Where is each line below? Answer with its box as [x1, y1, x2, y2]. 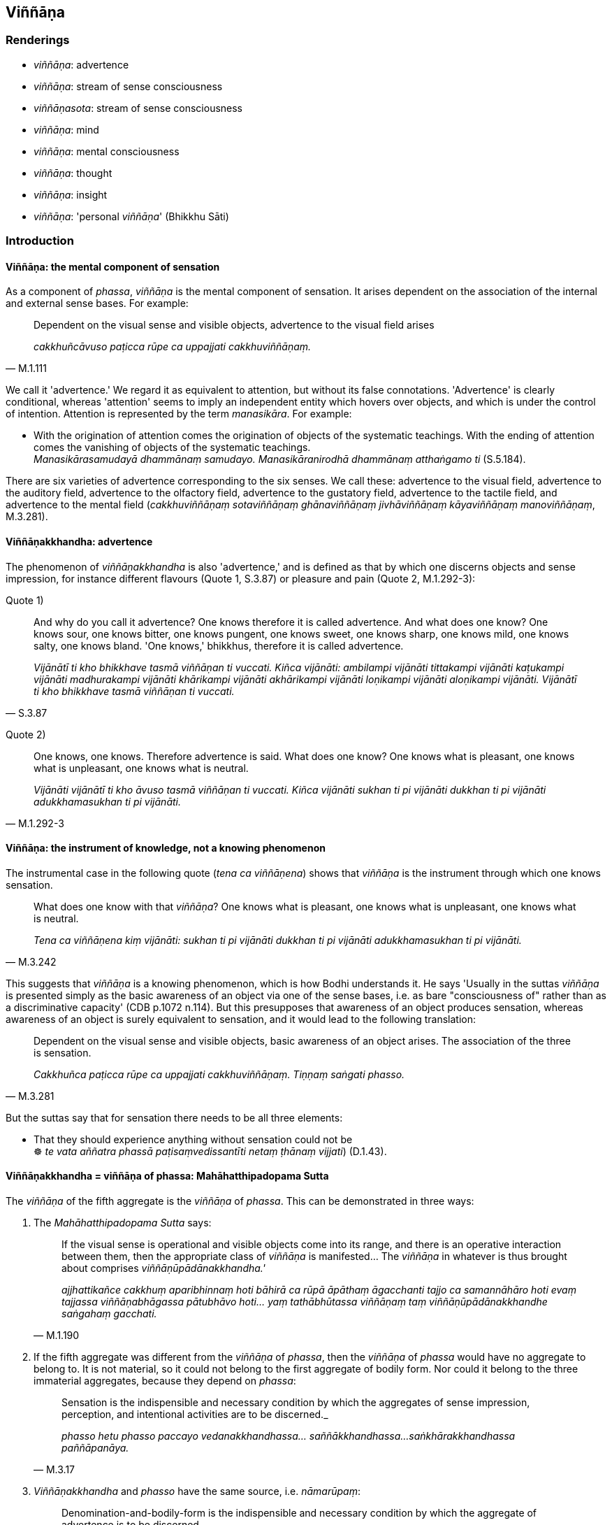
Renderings [6, 33, 70, 48]
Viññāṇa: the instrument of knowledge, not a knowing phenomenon [6, 842, 326, 854]
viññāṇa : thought [34, 166, 112, 179]
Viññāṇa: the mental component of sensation [6, 260, 220, 273]
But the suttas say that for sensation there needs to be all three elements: [6, 1111, 343, 1124]
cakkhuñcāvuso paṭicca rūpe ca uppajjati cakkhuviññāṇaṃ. [34, 341, 312, 353]
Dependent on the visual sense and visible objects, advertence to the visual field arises [34, 319, 435, 331]
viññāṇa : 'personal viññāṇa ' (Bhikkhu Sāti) [34, 210, 229, 222]
